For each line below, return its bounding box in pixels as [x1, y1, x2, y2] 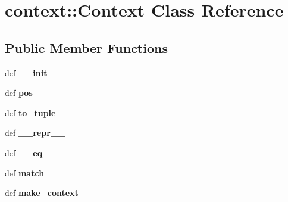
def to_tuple [5, 106, 56, 119]
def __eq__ [5, 146, 57, 159]
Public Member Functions [5, 38, 168, 57]
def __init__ [5, 66, 62, 79]
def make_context [5, 187, 79, 199]
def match [5, 166, 45, 179]
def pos [5, 86, 33, 99]
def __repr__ [5, 126, 65, 139]
